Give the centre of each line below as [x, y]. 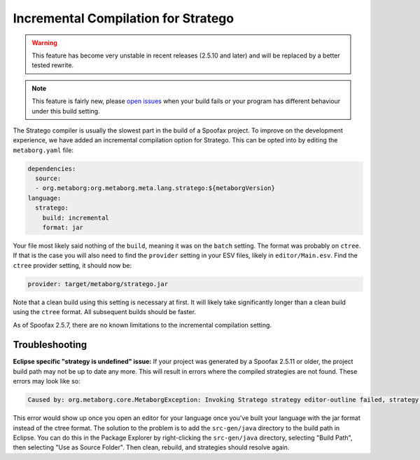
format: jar [63, 228]
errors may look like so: [47, 381]
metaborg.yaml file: [43, 150]
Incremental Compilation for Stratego [124, 18]
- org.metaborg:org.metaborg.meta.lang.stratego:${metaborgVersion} [155, 188]
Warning [44, 43]
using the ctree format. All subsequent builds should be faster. [104, 312]
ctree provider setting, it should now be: [72, 265]
